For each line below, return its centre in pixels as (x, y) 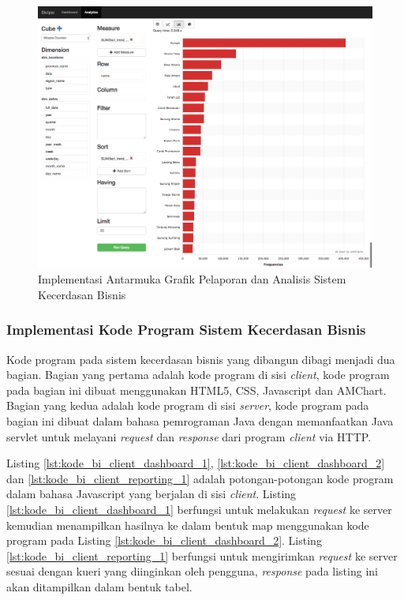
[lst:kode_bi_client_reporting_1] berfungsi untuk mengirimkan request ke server (202, 555)
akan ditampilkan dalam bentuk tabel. (99, 586)
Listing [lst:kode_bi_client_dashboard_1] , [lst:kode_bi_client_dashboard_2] (196, 463)
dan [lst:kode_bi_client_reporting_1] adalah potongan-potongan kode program (200, 478)
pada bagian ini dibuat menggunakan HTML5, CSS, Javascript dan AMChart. (196, 390)
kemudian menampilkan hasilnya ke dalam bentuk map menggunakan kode (188, 525)
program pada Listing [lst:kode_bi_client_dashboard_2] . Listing (164, 540)
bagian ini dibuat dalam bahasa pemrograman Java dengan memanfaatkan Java (200, 421)
